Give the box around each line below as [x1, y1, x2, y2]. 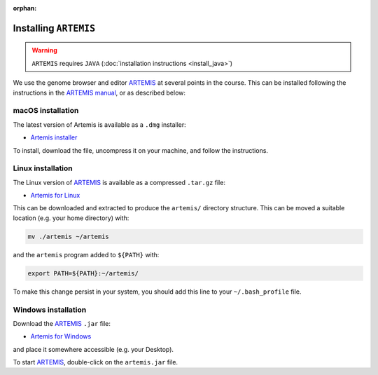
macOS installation [13, 106, 79, 116]
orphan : [13, 4, 37, 12]
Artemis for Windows [30, 332, 92, 341]
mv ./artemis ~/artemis [27, 232, 110, 240]
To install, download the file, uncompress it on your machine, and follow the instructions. [13, 146, 269, 154]
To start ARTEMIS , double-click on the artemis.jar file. [13, 358, 178, 367]
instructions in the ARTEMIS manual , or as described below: [13, 88, 185, 97]
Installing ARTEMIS [13, 22, 96, 34]
